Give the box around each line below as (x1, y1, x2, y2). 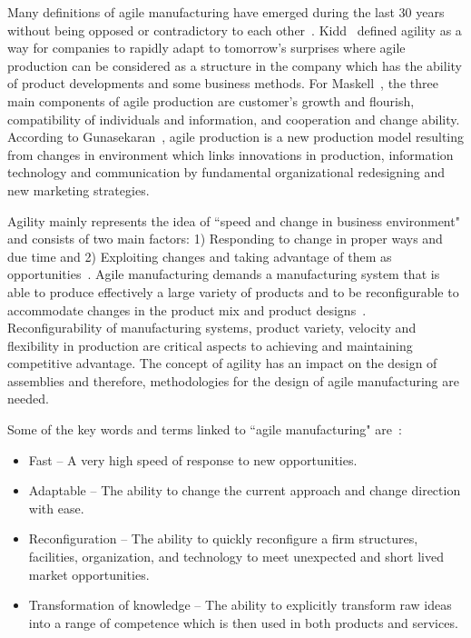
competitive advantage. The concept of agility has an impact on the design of (7, 354, 437, 373)
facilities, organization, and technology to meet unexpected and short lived (28, 547, 444, 566)
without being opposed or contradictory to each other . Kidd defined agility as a (7, 20, 462, 39)
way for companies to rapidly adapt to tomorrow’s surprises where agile (7, 38, 406, 57)
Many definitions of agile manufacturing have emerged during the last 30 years (7, 3, 445, 21)
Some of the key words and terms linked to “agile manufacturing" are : (7, 420, 402, 439)
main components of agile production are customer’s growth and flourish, (7, 91, 415, 110)
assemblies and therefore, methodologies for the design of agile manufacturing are (7, 371, 459, 390)
